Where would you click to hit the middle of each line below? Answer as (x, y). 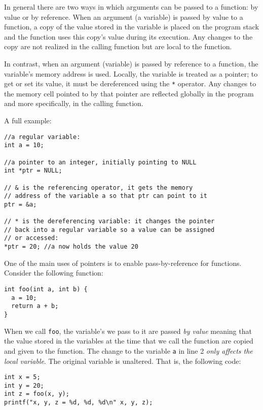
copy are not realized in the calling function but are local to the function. (118, 46)
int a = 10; (24, 145)
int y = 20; (24, 385)
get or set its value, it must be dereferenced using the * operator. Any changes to (130, 83)
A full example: (28, 120)
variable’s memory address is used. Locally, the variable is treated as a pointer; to (131, 73)
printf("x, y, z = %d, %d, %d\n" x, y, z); (79, 403)
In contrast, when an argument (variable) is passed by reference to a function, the (131, 63)
